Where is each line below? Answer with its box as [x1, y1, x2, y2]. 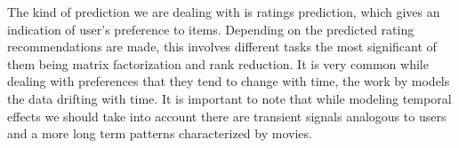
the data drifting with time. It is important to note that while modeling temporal [7, 89, 452, 107]
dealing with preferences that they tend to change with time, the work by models [7, 72, 450, 90]
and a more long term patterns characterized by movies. [7, 124, 312, 143]
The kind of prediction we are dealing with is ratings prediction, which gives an [7, 3, 440, 20]
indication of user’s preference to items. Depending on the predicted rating [7, 19, 415, 38]
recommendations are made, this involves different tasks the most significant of [7, 37, 437, 56]
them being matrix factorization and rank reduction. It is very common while [7, 54, 429, 73]
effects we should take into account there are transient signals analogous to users [7, 106, 447, 125]
